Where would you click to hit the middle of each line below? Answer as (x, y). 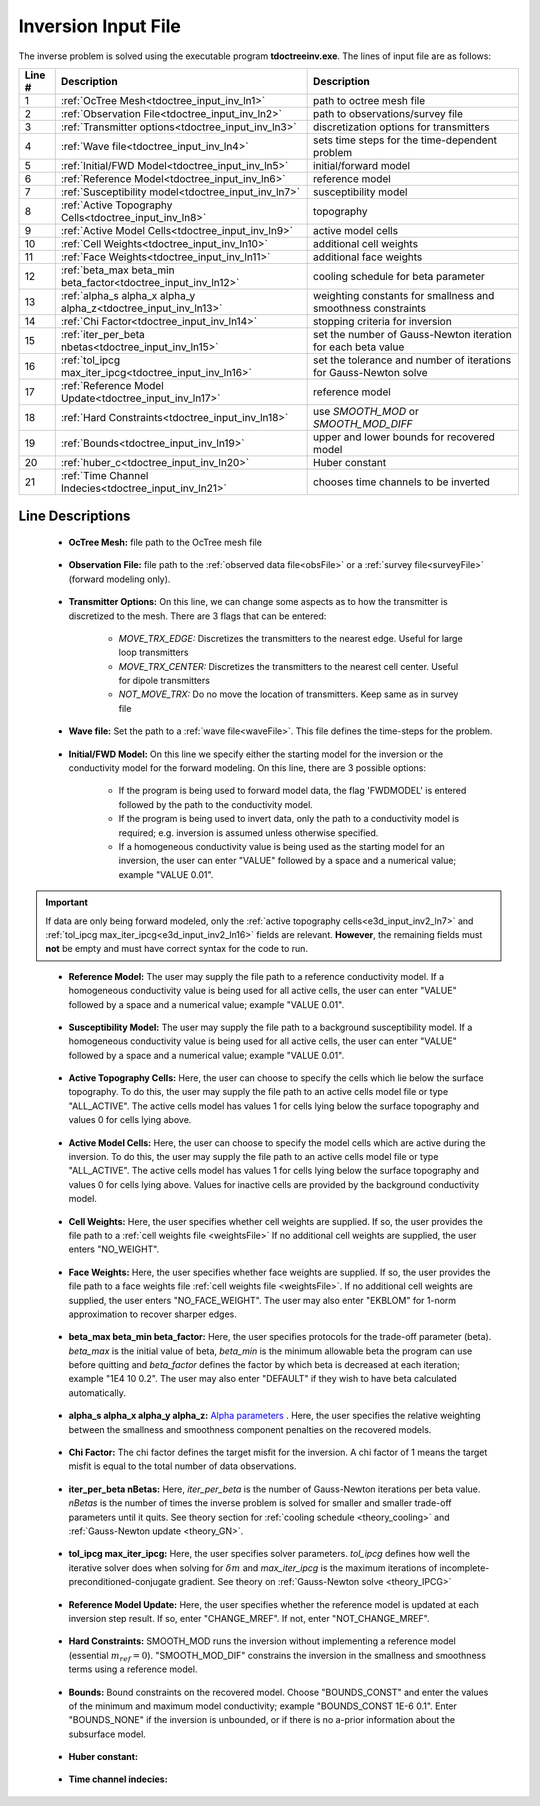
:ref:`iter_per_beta (102, 334)
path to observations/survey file (388, 113)
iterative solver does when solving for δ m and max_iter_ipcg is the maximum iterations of (253, 1567)
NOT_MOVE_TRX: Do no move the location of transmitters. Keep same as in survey (288, 694)
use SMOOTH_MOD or (366, 411)
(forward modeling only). (119, 579)
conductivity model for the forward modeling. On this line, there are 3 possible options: (247, 768)
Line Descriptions (74, 516)
